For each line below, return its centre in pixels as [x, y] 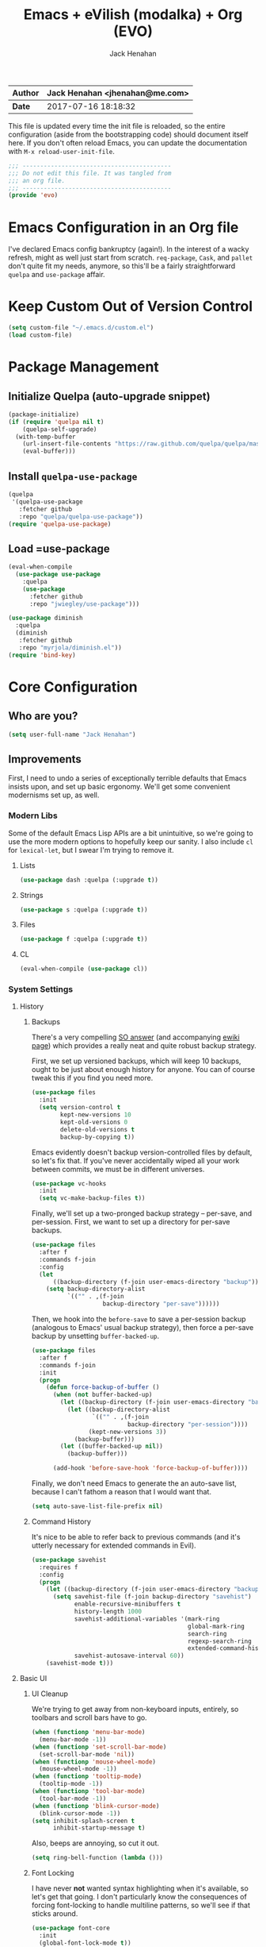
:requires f [58, 1567]
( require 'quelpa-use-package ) [60, 524]
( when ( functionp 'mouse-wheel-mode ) [94, 1762]
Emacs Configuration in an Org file [123, 227]
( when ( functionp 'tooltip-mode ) [87, 1776]
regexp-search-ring [219, 1641]
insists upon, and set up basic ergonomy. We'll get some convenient [120, 787]
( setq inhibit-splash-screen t [83, 1821]
